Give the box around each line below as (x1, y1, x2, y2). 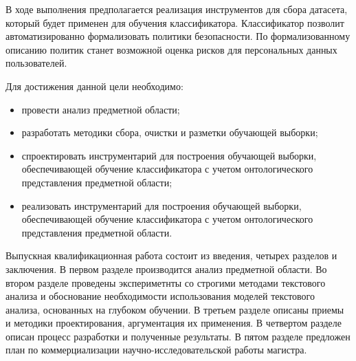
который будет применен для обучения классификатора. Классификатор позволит (5, 15, 344, 30)
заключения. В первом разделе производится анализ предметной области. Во (5, 261, 327, 276)
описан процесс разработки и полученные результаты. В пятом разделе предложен (5, 329, 351, 343)
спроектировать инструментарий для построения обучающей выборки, (21, 148, 317, 162)
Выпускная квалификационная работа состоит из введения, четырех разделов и (5, 248, 337, 263)
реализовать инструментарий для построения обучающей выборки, (21, 198, 302, 212)
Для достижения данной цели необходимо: (5, 78, 183, 93)
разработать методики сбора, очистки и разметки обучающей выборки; (21, 125, 318, 140)
